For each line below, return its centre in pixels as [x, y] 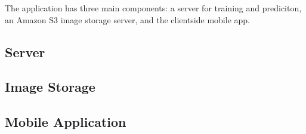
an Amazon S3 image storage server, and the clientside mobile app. [127, 19]
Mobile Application [66, 122]
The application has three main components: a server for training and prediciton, [153, 8]
